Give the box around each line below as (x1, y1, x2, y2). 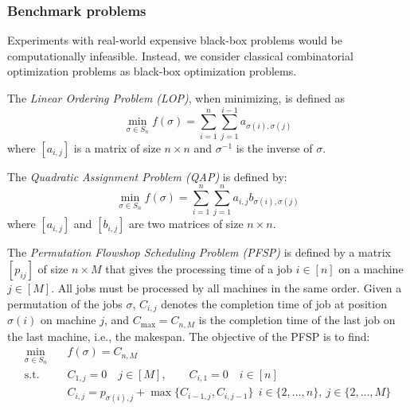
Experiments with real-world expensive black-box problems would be (7, 32, 342, 48)
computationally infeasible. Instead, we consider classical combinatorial (7, 47, 353, 64)
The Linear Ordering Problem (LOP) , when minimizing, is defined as (7, 90, 345, 106)
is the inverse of (236, 139, 313, 156)
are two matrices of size (129, 215, 244, 232)
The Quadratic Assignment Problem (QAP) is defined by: (7, 168, 287, 184)
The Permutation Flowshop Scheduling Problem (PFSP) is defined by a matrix (7, 244, 391, 261)
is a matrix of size (73, 139, 161, 156)
